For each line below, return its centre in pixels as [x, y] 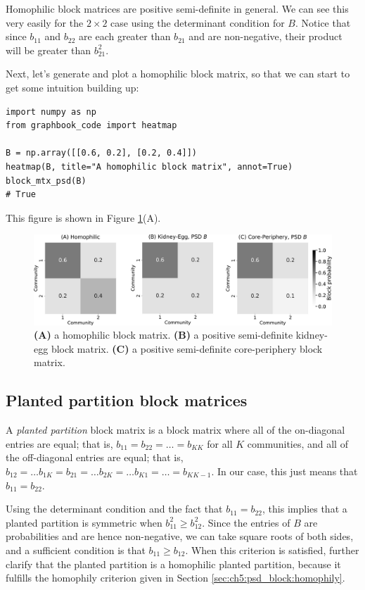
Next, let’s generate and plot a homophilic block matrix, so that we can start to [178, 74]
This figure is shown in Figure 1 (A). [83, 217]
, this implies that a [305, 509]
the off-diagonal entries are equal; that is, [95, 457]
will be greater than [49, 50]
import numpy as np [51, 112]
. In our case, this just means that [284, 471]
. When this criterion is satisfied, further [272, 550]
